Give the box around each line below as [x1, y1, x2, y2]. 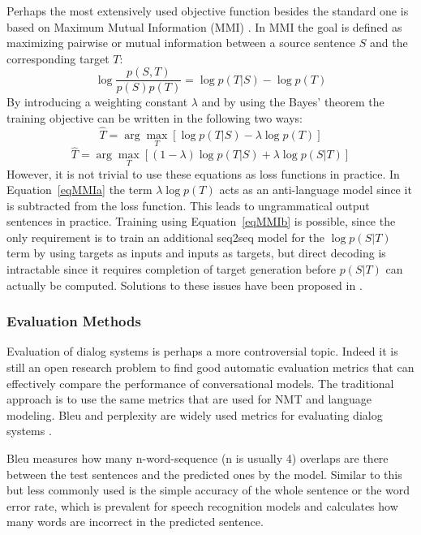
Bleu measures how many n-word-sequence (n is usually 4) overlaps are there [6, 450, 389, 467]
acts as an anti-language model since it [219, 181, 412, 198]
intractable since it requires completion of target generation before [6, 261, 336, 278]
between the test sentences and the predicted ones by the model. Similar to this [6, 465, 402, 482]
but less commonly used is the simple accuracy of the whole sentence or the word [6, 481, 410, 498]
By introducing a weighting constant [6, 93, 188, 110]
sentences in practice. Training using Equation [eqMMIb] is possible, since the [6, 213, 396, 230]
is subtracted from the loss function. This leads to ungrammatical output [6, 196, 370, 214]
